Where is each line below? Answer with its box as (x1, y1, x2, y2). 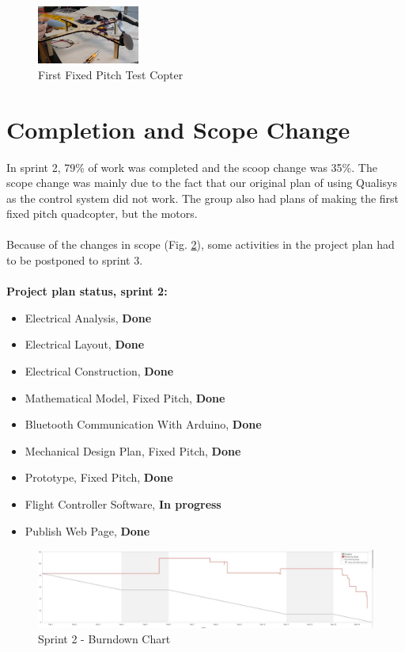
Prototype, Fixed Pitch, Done (25, 469, 173, 486)
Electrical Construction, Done (25, 363, 174, 379)
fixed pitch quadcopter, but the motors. (6, 205, 198, 222)
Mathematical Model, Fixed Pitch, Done (25, 389, 225, 406)
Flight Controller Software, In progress (25, 496, 221, 513)
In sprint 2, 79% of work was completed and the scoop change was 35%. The (6, 158, 377, 175)
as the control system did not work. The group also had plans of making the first (6, 189, 399, 206)
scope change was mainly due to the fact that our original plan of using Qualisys (6, 174, 397, 191)
